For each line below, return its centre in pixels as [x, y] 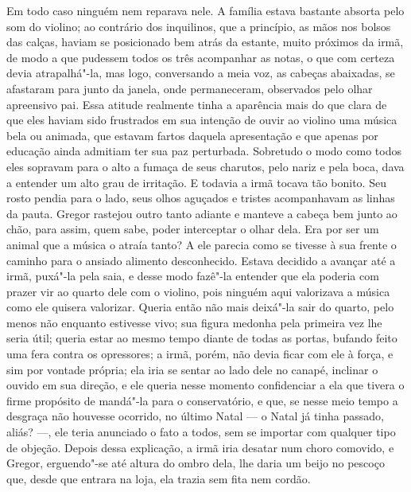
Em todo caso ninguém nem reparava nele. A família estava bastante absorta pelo [205, 10]
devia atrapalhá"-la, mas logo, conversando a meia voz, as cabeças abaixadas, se [201, 73]
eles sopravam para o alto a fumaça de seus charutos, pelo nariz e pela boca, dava [205, 166]
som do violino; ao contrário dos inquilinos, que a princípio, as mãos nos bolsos [199, 26]
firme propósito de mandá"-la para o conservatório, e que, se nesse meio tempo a [202, 400]
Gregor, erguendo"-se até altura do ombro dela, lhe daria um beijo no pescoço [196, 463]
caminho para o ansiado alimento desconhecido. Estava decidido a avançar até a [201, 260]
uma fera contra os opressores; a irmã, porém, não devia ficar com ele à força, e [200, 354]
